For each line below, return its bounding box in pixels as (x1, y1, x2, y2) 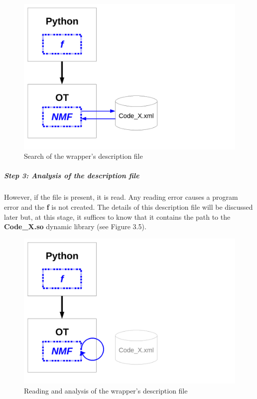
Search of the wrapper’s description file (24, 151, 143, 161)
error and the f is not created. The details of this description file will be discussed (4, 202, 253, 212)
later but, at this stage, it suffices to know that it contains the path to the (4, 211, 231, 222)
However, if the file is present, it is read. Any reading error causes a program (4, 192, 238, 202)
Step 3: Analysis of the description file (4, 170, 139, 181)
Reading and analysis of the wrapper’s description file (24, 386, 188, 396)
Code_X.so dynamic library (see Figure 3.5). (4, 221, 146, 232)
